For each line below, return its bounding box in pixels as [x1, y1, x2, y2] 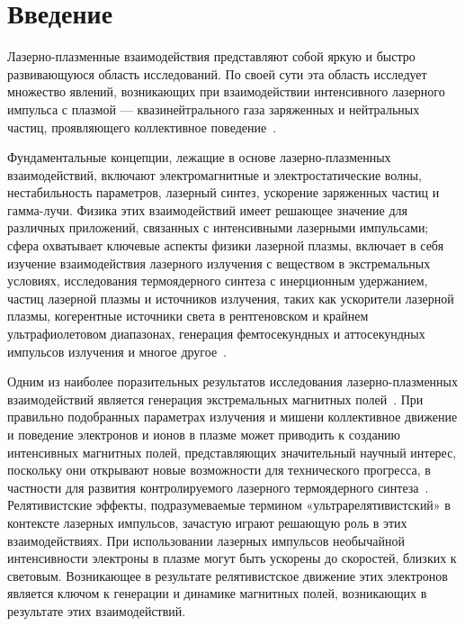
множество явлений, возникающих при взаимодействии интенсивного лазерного [7, 82, 445, 101]
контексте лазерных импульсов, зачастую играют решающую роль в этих [7, 513, 407, 531]
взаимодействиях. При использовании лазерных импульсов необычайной [7, 531, 405, 549]
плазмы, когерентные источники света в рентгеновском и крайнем [7, 306, 369, 325]
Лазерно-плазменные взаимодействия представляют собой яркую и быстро [7, 47, 416, 66]
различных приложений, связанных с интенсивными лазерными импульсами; [7, 218, 429, 237]
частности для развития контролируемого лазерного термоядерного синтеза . [7, 477, 429, 496]
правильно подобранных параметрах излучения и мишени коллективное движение [7, 407, 458, 426]
